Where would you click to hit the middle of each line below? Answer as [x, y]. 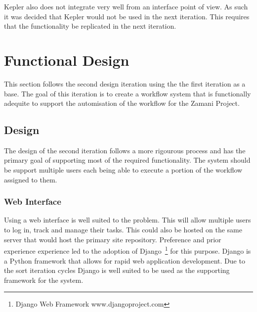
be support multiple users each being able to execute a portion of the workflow [123, 170]
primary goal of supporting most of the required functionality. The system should [127, 160]
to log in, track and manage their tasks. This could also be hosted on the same [123, 230]
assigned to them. [31, 179]
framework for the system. [44, 280]
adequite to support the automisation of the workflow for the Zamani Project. [122, 103]
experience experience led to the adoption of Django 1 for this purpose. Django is [128, 250]
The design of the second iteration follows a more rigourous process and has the [125, 150]
